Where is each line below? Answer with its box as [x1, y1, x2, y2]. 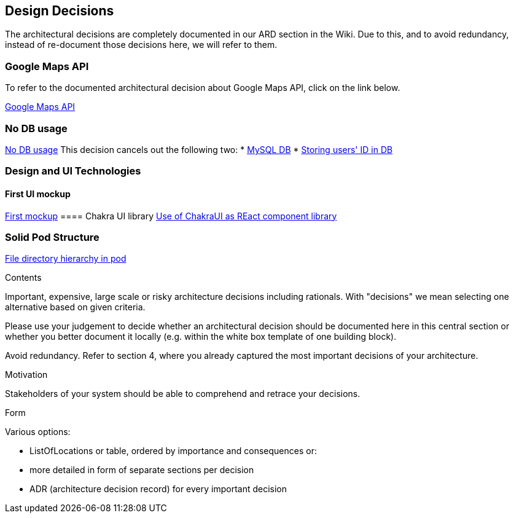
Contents [5, 272, 42, 283]
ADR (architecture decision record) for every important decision [29, 484, 287, 495]
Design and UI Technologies [5, 165, 141, 178]
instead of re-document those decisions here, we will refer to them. [5, 39, 278, 50]
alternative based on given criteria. [5, 302, 146, 313]
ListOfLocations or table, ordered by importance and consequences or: [29, 445, 317, 457]
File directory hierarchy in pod [5, 253, 127, 264]
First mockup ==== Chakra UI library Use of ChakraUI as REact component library [5, 210, 337, 221]
